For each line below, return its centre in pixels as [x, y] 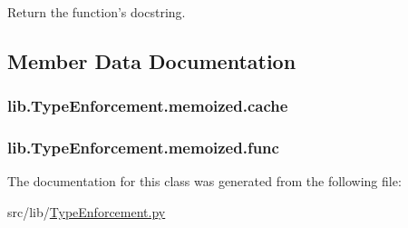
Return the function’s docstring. [97, 12]
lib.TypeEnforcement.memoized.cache [148, 106]
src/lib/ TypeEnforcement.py [87, 212]
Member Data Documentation [152, 60]
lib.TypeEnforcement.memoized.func [143, 148]
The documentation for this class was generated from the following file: [204, 181]
